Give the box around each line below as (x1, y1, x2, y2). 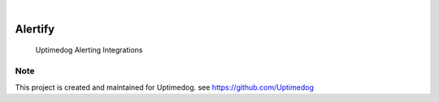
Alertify (15, 22, 55, 36)
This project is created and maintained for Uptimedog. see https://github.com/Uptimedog (15, 82, 315, 92)
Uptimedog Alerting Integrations (35, 45, 143, 55)
